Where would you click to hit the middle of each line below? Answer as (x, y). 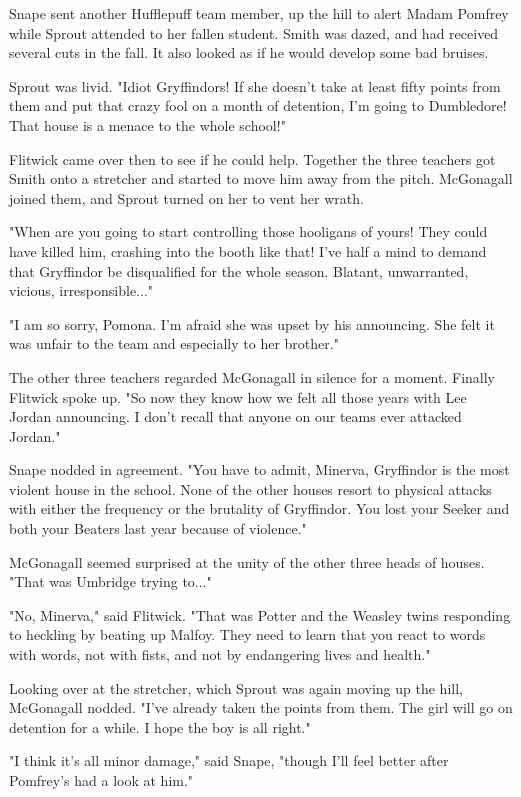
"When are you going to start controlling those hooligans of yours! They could (248, 231)
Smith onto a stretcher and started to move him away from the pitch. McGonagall (261, 178)
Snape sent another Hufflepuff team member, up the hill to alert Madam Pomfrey (259, 13)
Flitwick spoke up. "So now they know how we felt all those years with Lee (238, 396)
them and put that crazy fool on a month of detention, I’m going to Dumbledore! (258, 105)
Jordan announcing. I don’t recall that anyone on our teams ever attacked (235, 416)
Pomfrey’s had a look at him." (101, 780)
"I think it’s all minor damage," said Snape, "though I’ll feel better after (229, 760)
